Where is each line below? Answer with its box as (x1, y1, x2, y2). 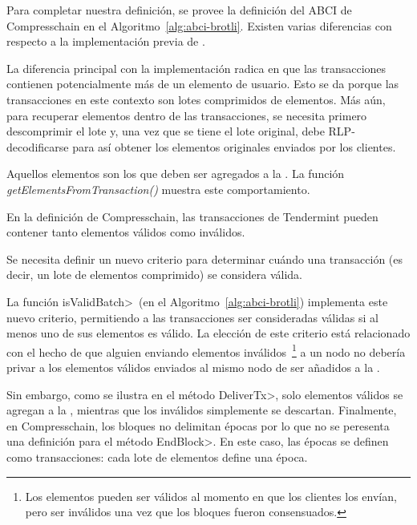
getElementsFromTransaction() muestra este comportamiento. (6, 180, 310, 197)
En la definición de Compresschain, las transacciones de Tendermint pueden (6, 208, 379, 224)
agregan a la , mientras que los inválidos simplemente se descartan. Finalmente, (6, 402, 397, 418)
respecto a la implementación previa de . (6, 33, 205, 50)
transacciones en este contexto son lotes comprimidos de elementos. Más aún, (6, 91, 386, 107)
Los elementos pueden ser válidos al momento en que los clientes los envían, (25, 487, 397, 504)
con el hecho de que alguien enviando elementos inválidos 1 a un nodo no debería (6, 341, 406, 360)
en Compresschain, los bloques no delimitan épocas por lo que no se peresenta (6, 417, 390, 434)
